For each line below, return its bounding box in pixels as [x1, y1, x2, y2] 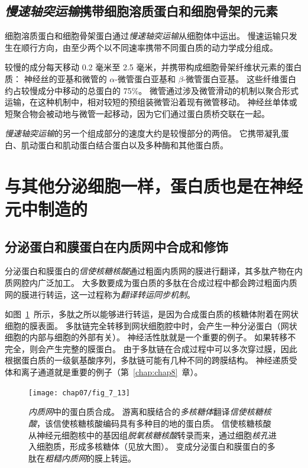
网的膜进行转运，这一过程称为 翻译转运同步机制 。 [5, 288, 195, 300]
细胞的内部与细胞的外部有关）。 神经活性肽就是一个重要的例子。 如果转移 [5, 331, 288, 343]
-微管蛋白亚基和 [115, 72, 176, 84]
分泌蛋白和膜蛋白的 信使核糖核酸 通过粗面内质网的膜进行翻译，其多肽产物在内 [5, 265, 303, 277]
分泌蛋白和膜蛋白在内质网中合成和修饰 [5, 237, 228, 255]
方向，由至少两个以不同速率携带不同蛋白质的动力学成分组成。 [37, 41, 278, 53]
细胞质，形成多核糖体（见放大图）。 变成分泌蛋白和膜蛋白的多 [36, 440, 275, 453]
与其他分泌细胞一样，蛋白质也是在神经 [5, 173, 303, 197]
